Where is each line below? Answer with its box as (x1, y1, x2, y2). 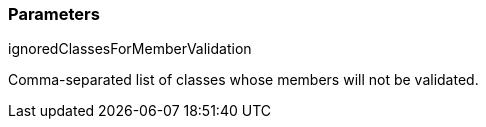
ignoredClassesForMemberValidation (8, 40, 252, 58)
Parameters (8, 4, 100, 24)
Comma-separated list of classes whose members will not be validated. (8, 71, 479, 89)
